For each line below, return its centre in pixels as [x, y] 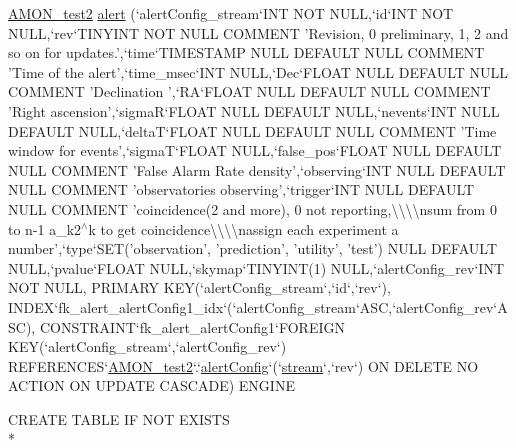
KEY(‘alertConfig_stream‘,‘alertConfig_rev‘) [147, 346]
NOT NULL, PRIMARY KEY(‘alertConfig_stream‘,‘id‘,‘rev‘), [199, 287]
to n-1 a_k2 [45, 228]
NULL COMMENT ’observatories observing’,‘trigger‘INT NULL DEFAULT [241, 189]
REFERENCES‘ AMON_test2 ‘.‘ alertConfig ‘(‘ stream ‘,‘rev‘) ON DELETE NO [243, 365]
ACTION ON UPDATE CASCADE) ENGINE [151, 385]
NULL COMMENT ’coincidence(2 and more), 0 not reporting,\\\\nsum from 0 [252, 208]
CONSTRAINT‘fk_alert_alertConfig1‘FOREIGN [192, 326]
